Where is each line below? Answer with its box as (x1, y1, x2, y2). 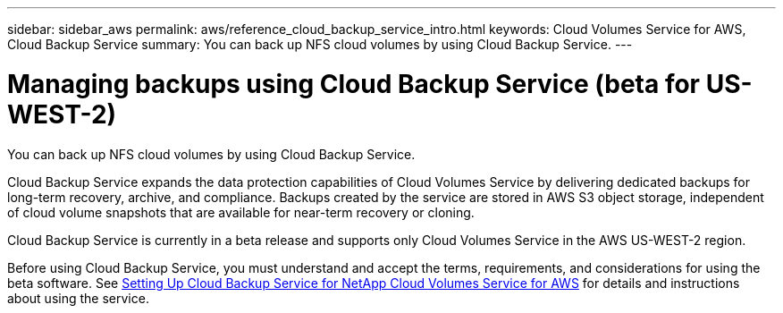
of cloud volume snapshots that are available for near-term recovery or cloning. (7, 204, 475, 220)
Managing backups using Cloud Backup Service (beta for (7, 68, 701, 99)
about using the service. (7, 290, 149, 306)
